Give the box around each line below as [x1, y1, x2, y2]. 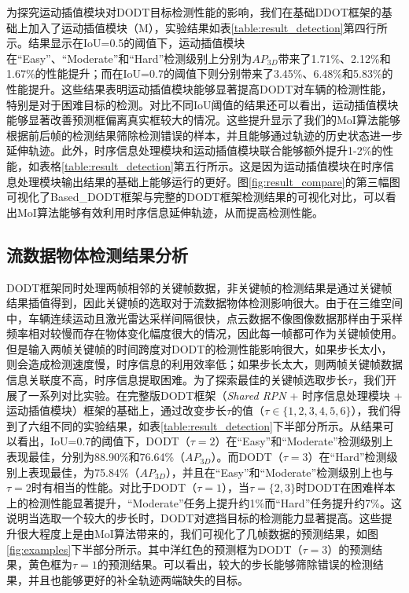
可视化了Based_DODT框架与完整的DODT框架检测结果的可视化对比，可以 [6, 189, 385, 205]
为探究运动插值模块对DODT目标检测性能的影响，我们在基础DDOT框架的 [6, 4, 381, 20]
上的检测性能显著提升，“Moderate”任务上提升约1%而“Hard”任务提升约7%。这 [6, 494, 402, 511]
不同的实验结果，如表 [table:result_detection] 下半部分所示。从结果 [50, 417, 383, 434]
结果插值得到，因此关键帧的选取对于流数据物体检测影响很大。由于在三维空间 [6, 295, 403, 311]
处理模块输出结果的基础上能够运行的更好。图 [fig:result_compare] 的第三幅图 [17, 173, 400, 189]
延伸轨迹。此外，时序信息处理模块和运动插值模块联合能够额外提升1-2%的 [6, 142, 383, 159]
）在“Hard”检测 [308, 448, 387, 465]
